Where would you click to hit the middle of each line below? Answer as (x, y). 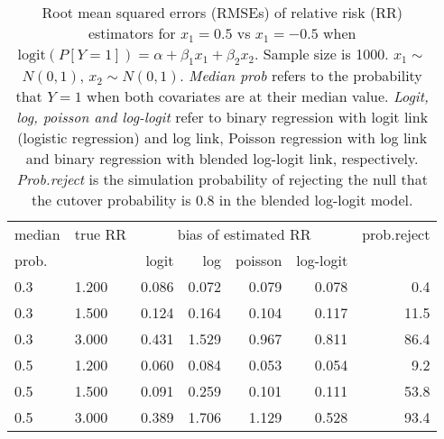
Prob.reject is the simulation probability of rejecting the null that (222, 179)
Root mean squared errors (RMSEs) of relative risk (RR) (222, 12)
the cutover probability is (111, 200)
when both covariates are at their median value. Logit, (258, 96)
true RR (101, 234)
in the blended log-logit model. (316, 200)
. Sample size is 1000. (322, 54)
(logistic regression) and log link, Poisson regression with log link (222, 138)
